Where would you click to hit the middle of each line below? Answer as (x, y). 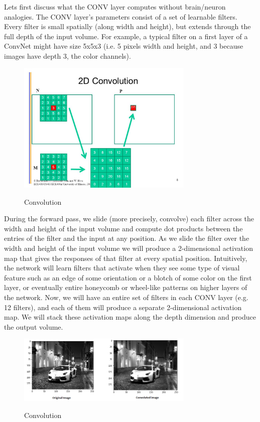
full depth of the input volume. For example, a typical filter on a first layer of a (126, 36)
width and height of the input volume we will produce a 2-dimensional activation (128, 248)
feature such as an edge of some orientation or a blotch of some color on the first (128, 277)
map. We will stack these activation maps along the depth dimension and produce (130, 317)
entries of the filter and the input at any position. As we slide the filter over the (127, 238)
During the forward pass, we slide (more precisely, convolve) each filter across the (129, 219)
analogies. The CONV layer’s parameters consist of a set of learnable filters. (121, 16)
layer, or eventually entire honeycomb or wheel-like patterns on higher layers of (126, 287)
